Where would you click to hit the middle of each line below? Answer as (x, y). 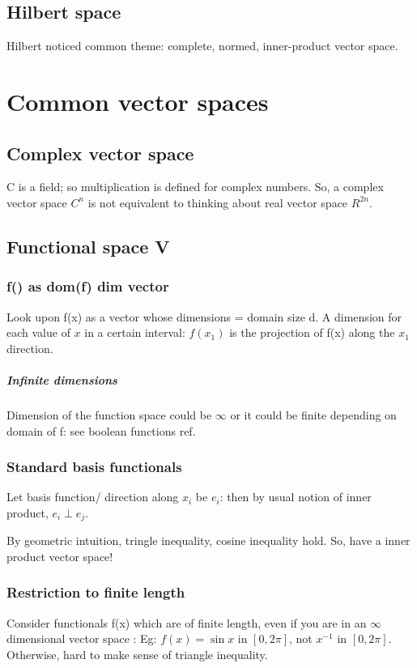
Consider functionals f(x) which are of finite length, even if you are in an (187, 622)
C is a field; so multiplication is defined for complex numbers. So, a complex (195, 187)
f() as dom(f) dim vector (88, 286)
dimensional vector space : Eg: (82, 638)
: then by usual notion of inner (296, 497)
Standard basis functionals (94, 467)
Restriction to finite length (96, 592)
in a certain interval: (135, 332)
